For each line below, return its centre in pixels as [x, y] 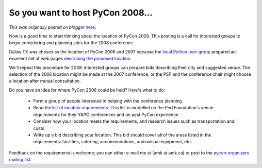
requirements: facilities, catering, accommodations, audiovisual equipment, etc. [113, 142]
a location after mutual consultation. [45, 81]
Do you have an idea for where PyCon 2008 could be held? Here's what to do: [87, 90]
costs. [39, 128]
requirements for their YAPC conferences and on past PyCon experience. [106, 115]
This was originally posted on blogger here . [53, 27]
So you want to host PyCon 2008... [81, 13]
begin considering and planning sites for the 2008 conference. [72, 43]
